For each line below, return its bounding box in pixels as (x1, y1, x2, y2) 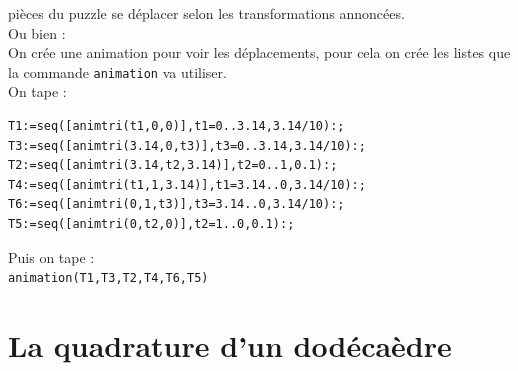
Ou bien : (8, 22, 66, 43)
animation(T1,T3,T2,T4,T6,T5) (8, 271, 209, 286)
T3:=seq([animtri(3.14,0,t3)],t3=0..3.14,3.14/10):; (8, 138, 366, 153)
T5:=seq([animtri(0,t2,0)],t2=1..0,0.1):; (8, 217, 295, 231)
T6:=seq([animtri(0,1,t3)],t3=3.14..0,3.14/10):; (8, 197, 345, 212)
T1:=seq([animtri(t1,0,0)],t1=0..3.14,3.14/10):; (8, 119, 345, 134)
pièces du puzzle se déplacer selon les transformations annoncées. (8, 3, 405, 23)
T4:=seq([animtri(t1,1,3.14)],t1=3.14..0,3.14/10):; (8, 177, 366, 192)
